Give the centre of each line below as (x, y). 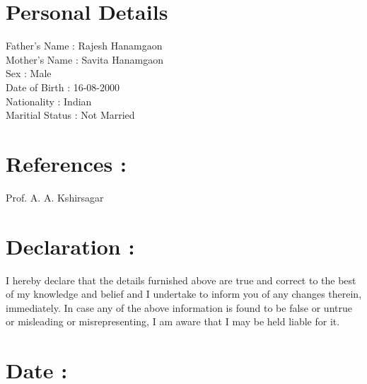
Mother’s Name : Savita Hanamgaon (85, 59)
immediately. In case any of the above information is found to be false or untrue (179, 307)
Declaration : (70, 246)
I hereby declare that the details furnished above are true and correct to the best (181, 280)
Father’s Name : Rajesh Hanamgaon (84, 46)
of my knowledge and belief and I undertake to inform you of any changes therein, (184, 294)
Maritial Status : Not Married (70, 115)
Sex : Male (29, 73)
